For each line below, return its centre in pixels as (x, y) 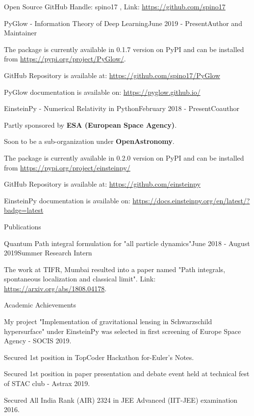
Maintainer (20, 33)
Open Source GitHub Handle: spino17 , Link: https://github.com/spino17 (115, 6)
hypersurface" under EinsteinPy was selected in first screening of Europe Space (123, 331)
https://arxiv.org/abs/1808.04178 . (55, 288)
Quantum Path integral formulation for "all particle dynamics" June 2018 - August (127, 243)
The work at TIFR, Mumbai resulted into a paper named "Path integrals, (115, 269)
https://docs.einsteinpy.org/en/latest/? (191, 200)
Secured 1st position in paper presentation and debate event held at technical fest (127, 374)
